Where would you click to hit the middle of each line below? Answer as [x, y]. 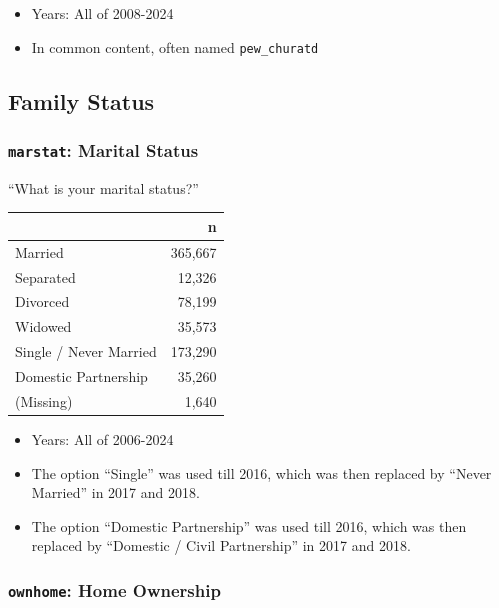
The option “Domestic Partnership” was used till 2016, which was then [249, 525]
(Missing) [44, 400]
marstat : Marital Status [103, 149]
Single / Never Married [86, 351]
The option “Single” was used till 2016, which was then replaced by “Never [261, 472]
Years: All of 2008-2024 [102, 13]
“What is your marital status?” [103, 187]
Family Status [81, 100]
